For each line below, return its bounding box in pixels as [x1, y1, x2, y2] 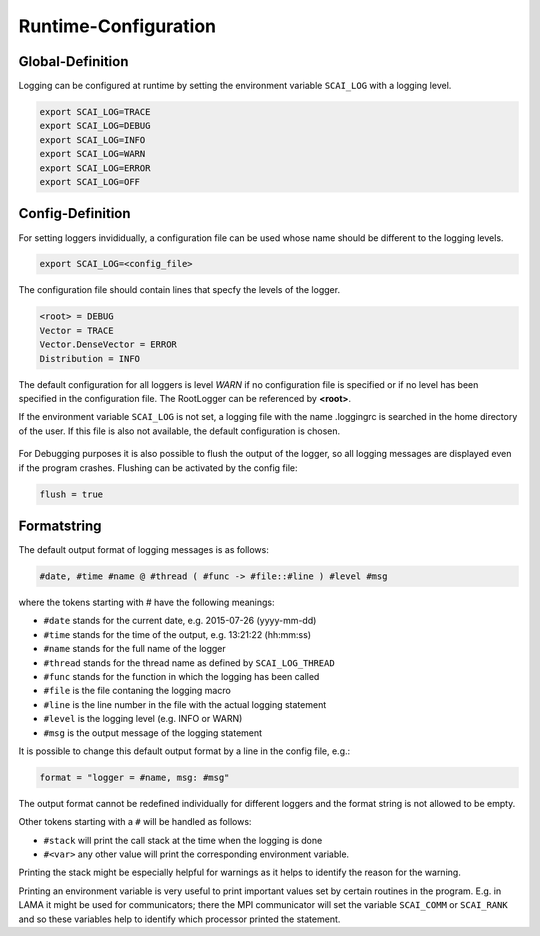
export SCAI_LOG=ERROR [39, 162, 151, 174]
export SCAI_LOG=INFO [39, 134, 146, 145]
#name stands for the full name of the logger [43, 643, 227, 655]
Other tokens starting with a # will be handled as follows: [18, 816, 252, 828]
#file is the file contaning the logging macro [43, 685, 232, 697]
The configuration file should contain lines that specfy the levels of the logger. [18, 284, 340, 296]
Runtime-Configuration [18, 15, 217, 37]
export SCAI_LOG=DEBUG [39, 120, 151, 132]
